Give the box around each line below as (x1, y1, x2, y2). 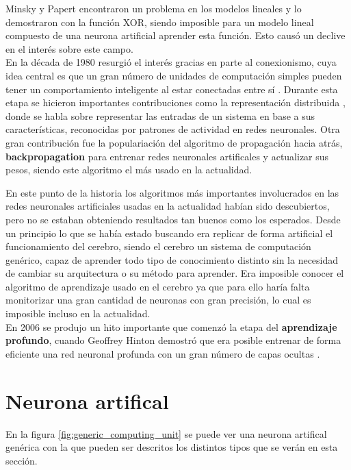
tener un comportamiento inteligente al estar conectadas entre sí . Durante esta (5, 82, 338, 96)
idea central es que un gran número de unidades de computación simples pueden (5, 68, 342, 82)
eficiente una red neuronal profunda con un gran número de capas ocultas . (5, 346, 320, 360)
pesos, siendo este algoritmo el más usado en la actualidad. (5, 162, 252, 177)
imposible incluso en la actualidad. (5, 306, 151, 321)
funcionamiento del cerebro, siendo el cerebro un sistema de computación (5, 239, 311, 253)
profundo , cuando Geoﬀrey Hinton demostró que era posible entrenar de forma (5, 333, 341, 347)
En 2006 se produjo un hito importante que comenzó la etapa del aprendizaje (5, 319, 337, 334)
